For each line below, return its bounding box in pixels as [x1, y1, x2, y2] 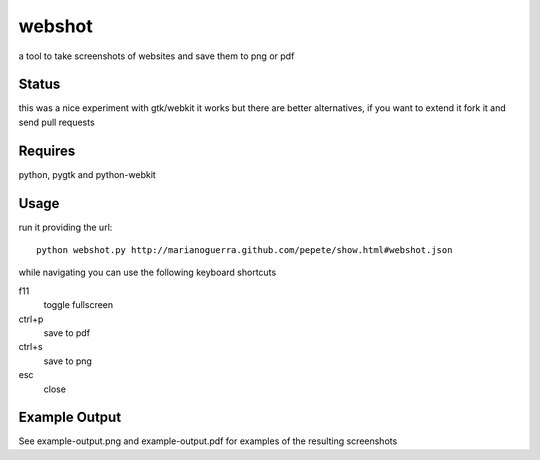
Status [18, 76, 61, 93]
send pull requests [18, 116, 95, 128]
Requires [18, 142, 76, 159]
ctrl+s [18, 341, 44, 353]
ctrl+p [18, 313, 44, 325]
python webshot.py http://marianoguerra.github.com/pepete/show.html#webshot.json [36, 245, 453, 256]
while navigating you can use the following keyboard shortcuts [18, 266, 277, 279]
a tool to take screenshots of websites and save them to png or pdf [18, 50, 295, 62]
